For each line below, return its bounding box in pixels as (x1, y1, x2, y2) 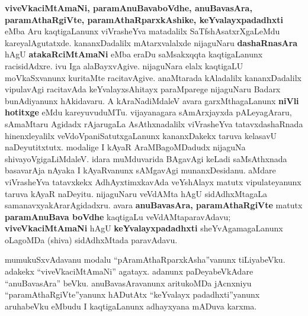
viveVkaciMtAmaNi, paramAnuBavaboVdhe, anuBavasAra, (5, 2, 252, 14)
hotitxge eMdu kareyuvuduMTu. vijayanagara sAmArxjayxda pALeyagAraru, (5, 106, 292, 118)
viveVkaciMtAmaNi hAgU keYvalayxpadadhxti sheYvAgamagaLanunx (5, 222, 283, 234)
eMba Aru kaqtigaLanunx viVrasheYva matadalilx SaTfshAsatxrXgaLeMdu (5, 25, 280, 37)
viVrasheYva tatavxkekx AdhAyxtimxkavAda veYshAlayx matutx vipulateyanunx (5, 175, 301, 188)
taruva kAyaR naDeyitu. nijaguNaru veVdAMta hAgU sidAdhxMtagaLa (5, 187, 267, 199)
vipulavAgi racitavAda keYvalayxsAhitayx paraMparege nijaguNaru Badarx (5, 83, 281, 95)
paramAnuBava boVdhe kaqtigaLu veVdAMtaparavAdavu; (5, 210, 231, 223)
